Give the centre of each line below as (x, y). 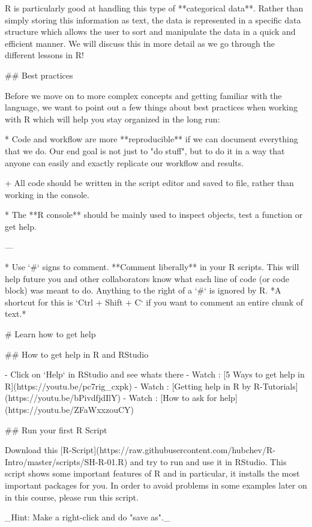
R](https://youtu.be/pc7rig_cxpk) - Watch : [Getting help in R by (128, 386)
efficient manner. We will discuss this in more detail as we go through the (140, 43)
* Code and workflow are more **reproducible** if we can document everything (151, 139)
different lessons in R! (44, 55)
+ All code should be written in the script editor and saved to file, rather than (149, 183)
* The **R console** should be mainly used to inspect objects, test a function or (154, 215)
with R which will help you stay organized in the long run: (112, 119)
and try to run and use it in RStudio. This (208, 461)
